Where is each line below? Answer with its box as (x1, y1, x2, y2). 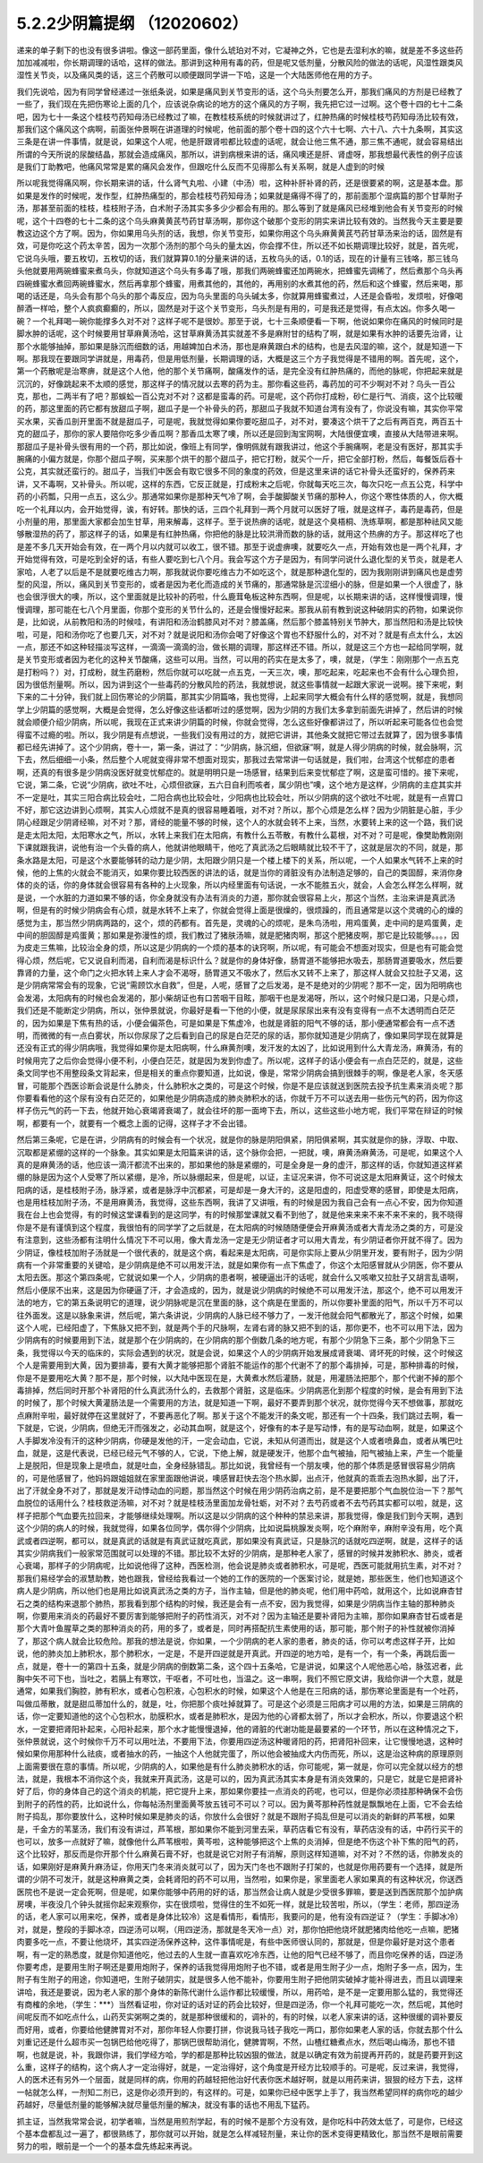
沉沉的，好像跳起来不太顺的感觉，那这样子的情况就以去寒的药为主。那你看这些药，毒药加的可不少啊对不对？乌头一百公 (16, 378, 455, 389)
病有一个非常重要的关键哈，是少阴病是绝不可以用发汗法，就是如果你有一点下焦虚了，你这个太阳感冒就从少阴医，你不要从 (16, 1259, 463, 1271)
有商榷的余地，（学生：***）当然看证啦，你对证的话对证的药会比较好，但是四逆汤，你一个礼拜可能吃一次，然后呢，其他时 (16, 1999, 464, 2010)
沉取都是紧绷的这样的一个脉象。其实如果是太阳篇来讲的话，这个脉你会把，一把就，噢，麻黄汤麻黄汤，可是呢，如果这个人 (16, 1146, 463, 1157)
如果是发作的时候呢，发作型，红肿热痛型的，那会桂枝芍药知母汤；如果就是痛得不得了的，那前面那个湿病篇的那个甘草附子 (16, 190, 463, 201)
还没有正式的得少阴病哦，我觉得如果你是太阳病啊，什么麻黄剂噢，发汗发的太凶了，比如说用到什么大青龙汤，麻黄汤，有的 (16, 1043, 463, 1053)
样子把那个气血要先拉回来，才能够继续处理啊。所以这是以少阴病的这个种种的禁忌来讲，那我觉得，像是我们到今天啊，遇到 (16, 1510, 463, 1521)
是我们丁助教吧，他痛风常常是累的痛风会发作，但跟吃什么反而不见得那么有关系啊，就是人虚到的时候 (16, 161, 385, 172)
